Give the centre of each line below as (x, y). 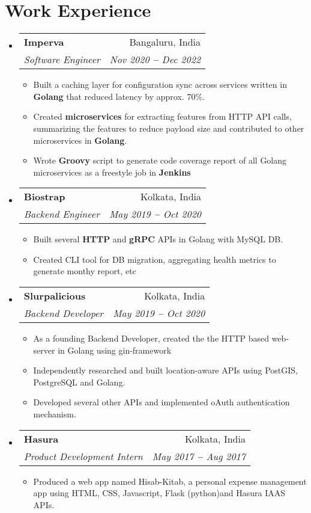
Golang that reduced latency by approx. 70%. (119, 96)
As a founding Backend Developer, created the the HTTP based (151, 338)
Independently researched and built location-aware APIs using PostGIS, (165, 370)
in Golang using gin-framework (115, 350)
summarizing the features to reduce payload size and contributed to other (169, 128)
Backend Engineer (62, 214)
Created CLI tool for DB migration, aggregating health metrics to (155, 259)
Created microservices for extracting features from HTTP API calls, (162, 116)
